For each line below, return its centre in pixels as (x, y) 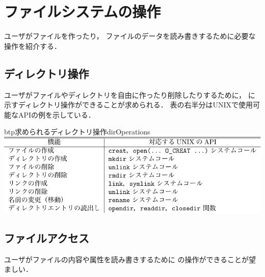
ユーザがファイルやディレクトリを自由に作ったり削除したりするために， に (130, 94)
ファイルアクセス (47, 238)
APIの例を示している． (57, 114)
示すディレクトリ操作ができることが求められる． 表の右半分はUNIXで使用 (128, 105)
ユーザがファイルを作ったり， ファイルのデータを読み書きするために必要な (130, 36)
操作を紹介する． (33, 46)
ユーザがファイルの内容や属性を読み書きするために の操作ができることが (127, 259)
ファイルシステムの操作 (83, 11)
